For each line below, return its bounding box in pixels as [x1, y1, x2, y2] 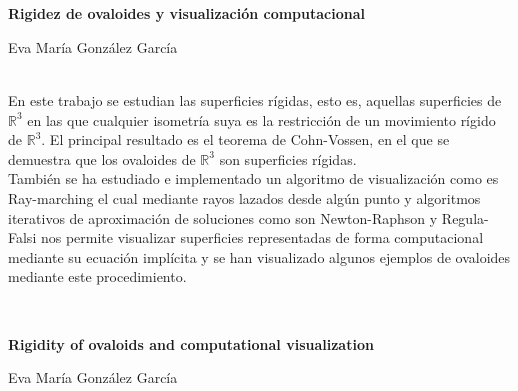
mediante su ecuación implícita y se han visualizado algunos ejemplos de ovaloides [8, 246, 511, 267]
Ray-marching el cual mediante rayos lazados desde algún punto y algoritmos [8, 187, 481, 208]
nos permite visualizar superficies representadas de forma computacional [40, 227, 484, 248]
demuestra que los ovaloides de [8, 148, 196, 169]
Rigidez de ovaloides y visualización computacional [8, 3, 365, 24]
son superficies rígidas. [219, 148, 357, 169]
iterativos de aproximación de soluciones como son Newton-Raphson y [8, 207, 438, 228]
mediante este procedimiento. [8, 266, 187, 287]
